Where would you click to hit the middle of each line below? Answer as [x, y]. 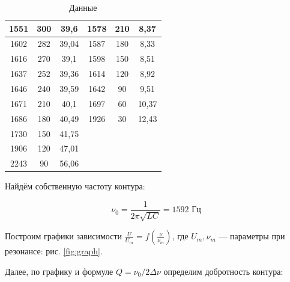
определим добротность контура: [223, 271]
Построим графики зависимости [64, 236]
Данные [83, 7]
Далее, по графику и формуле [59, 271]
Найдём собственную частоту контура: [75, 186]
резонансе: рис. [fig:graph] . [54, 251]
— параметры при [252, 236]
